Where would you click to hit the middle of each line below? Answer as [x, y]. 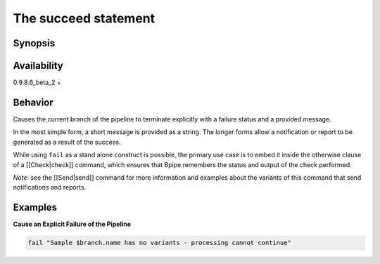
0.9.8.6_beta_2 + [37, 82]
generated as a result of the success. [67, 142]
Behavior [33, 102]
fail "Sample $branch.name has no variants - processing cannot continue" [160, 243]
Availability [38, 66]
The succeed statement [84, 18]
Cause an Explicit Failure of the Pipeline [72, 224]
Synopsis [34, 43]
